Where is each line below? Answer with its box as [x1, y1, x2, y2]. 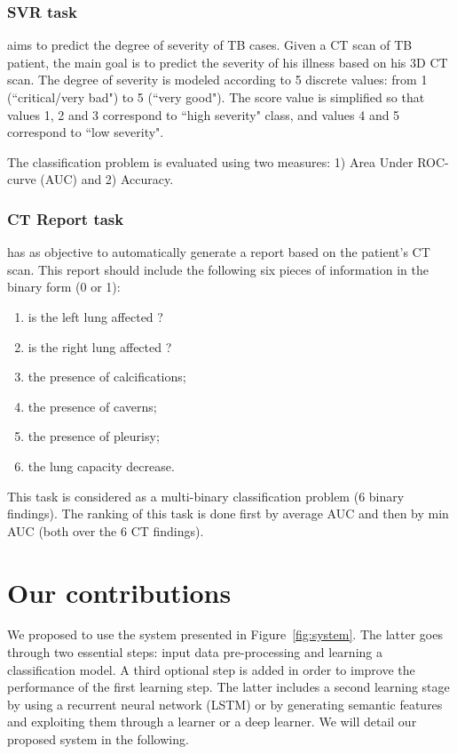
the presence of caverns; [28, 397, 157, 415]
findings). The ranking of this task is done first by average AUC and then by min [7, 504, 449, 523]
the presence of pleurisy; [28, 427, 160, 445]
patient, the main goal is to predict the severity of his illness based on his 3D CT [7, 52, 448, 71]
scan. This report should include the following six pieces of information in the [7, 260, 429, 278]
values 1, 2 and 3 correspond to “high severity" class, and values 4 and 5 [7, 105, 400, 124]
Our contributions [7, 574, 232, 610]
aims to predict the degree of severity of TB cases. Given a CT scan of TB [7, 36, 413, 54]
